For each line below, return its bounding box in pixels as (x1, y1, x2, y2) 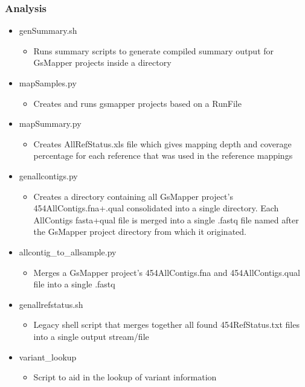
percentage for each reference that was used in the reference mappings (33, 149, 293, 162)
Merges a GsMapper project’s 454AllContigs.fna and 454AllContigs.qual (33, 266, 300, 278)
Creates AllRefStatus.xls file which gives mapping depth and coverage (33, 137, 292, 150)
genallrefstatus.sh (19, 298, 83, 310)
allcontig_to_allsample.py (19, 245, 117, 258)
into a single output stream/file (33, 330, 149, 342)
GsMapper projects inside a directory (33, 56, 172, 69)
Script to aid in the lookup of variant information (33, 371, 217, 383)
